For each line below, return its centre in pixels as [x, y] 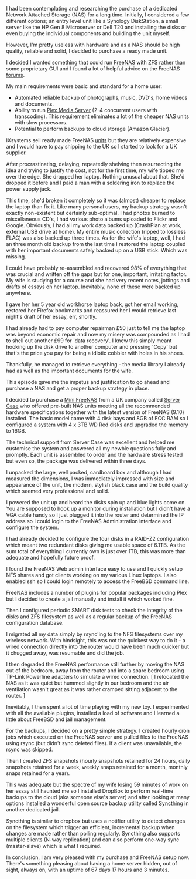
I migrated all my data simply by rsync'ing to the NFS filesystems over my [94, 634]
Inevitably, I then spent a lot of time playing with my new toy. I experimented [97, 707]
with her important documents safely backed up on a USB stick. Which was [97, 250]
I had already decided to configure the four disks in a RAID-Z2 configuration [98, 539]
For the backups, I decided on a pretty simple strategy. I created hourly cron [98, 731]
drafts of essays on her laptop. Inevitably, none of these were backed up [93, 287]
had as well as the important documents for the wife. [70, 371]
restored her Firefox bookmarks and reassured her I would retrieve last [91, 310]
